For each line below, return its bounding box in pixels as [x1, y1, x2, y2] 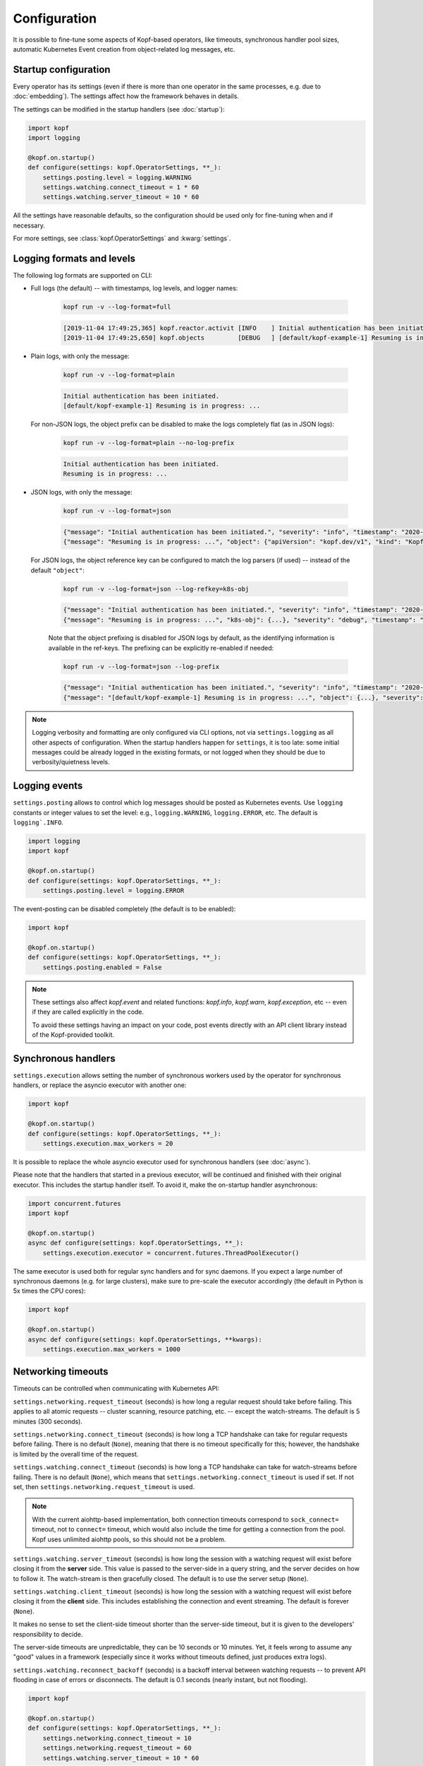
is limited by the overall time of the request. [13, 1450, 139, 1458]
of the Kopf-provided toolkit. [32, 1031, 115, 1039]
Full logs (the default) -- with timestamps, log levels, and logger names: [30, 284, 238, 292]
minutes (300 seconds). [13, 1417, 82, 1426]
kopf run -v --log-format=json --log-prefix [63, 663, 220, 670]
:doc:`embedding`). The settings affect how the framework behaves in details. [13, 92, 240, 100]
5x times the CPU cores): [13, 1286, 86, 1296]
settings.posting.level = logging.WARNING [42, 173, 192, 182]
